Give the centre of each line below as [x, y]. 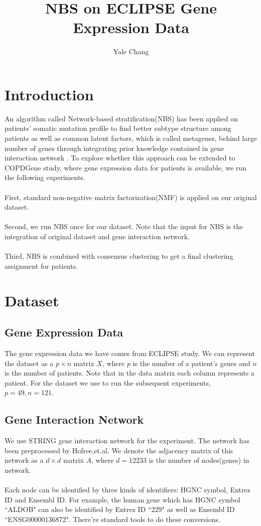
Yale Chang [131, 51]
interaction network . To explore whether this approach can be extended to [120, 158]
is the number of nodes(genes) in [199, 460]
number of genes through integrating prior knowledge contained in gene [114, 148]
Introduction [49, 94]
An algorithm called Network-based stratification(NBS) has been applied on [121, 118]
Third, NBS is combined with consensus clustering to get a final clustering [119, 256]
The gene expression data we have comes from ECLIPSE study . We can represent [130, 353]
